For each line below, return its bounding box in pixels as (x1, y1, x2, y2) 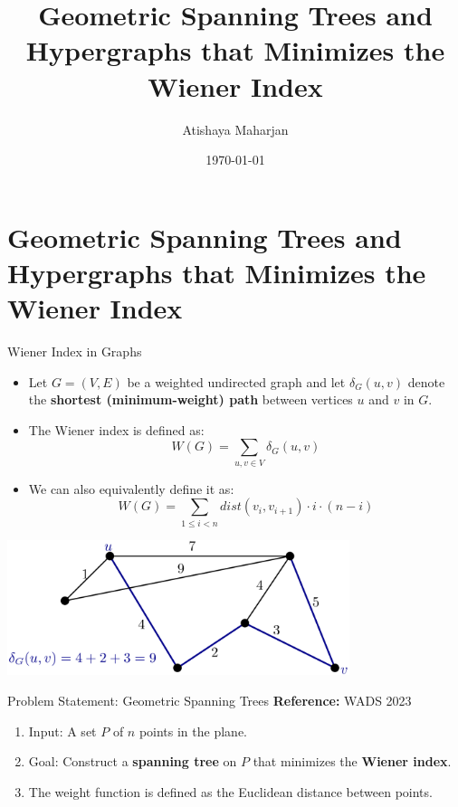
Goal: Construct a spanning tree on (28, 752, 237, 771)
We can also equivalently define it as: (28, 479, 234, 498)
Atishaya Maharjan (182, 119, 289, 138)
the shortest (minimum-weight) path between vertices (28, 390, 353, 409)
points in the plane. (138, 721, 247, 740)
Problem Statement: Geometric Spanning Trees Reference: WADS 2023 (7, 691, 412, 710)
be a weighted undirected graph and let (127, 372, 346, 391)
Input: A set (28, 721, 97, 740)
